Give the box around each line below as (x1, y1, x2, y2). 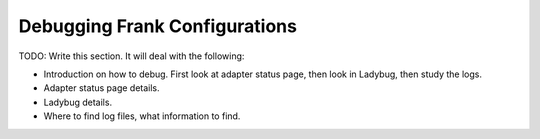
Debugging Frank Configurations (18, 15, 297, 37)
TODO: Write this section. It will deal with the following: (18, 50, 245, 62)
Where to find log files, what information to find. (43, 110, 241, 122)
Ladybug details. (43, 96, 113, 108)
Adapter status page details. (43, 82, 160, 94)
